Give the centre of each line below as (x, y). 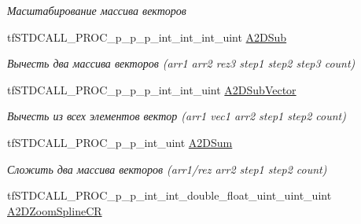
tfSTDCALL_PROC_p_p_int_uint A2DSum (120, 142)
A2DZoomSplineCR (55, 210)
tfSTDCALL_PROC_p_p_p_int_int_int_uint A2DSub (147, 37)
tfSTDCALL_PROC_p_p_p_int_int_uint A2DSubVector (152, 89)
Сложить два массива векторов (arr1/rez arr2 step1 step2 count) (167, 169)
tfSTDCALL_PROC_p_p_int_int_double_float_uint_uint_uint (169, 195)
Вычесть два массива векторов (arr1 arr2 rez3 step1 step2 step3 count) (181, 63)
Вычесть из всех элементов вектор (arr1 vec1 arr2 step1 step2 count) (177, 116)
